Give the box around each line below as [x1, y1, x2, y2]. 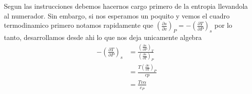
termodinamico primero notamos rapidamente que [4, 20, 154, 30]
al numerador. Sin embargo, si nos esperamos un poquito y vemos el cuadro [4, 10, 230, 20]
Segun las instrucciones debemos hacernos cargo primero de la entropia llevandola [4, 1, 248, 11]
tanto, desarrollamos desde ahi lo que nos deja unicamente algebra [4, 32, 202, 42]
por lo [214, 20, 233, 30]
